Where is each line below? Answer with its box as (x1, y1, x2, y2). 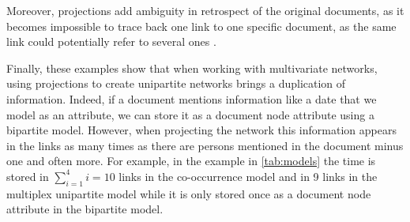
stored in (6, 167, 49, 184)
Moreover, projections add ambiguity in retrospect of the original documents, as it (6, 2, 404, 18)
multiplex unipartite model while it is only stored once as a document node (6, 185, 371, 201)
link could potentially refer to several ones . (6, 33, 216, 50)
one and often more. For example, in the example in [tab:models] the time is (6, 152, 376, 169)
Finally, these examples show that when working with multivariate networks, (6, 59, 378, 76)
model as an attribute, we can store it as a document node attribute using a (6, 106, 374, 122)
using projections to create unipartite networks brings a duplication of (6, 75, 346, 92)
